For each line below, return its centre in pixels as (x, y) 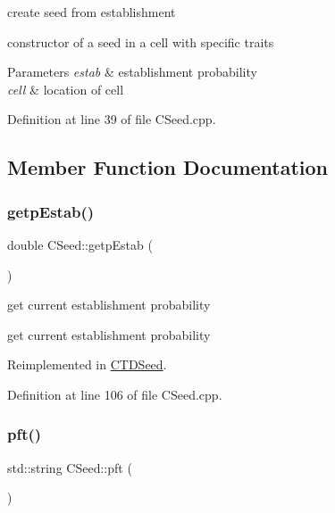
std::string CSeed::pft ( (70, 467)
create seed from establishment (92, 12)
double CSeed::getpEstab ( (80, 244)
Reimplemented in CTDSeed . (87, 364)
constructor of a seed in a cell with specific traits (141, 41)
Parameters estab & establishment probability (132, 72)
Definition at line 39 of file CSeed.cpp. (112, 119)
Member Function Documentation (168, 167)
